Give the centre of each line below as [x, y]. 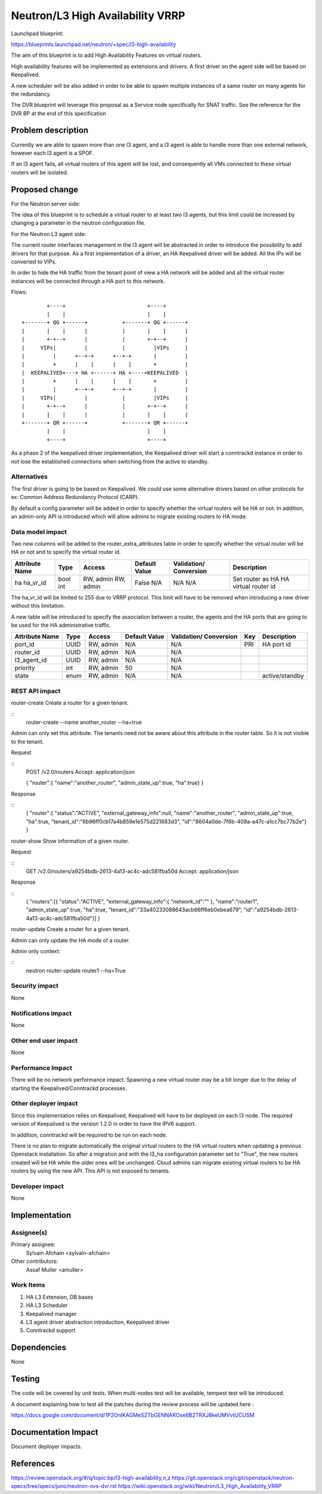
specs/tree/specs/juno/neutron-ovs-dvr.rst [64, 1486]
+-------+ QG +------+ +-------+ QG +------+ [105, 322]
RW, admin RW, [104, 578]
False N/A [148, 583]
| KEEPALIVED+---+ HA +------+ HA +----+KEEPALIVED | [105, 373]
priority [25, 668]
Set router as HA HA [261, 578]
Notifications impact [41, 1013]
